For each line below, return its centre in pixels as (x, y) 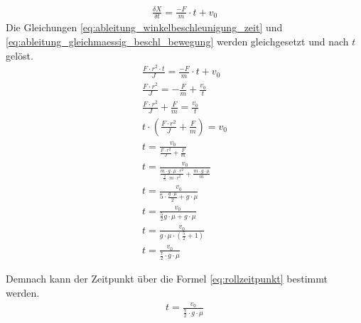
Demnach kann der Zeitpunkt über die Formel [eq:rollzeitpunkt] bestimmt (167, 279)
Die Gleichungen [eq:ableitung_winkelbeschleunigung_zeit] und (144, 27)
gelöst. (20, 55)
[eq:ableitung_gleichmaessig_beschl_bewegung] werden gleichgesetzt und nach (177, 41)
